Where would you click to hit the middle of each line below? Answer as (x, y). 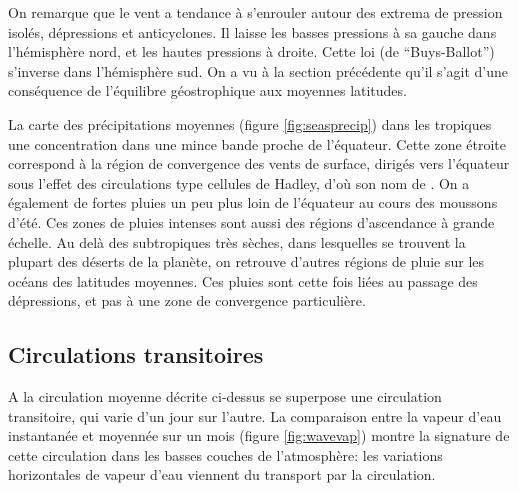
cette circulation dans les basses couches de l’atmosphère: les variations (225, 454)
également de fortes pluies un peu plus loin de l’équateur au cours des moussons (253, 202)
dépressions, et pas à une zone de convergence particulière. (187, 300)
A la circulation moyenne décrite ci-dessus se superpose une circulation (225, 396)
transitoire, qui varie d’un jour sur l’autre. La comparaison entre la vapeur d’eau (255, 415)
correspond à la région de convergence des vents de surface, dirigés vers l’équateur (259, 163)
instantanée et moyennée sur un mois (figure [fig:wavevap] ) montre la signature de (259, 435)
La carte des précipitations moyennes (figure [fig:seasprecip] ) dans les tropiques (250, 123)
